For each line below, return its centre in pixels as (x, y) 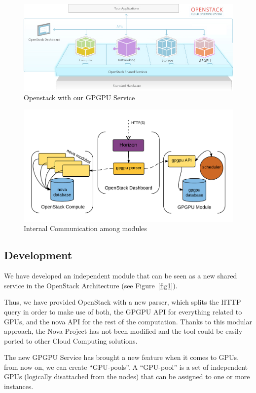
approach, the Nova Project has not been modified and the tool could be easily (123, 331)
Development (38, 255)
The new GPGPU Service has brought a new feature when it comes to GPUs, (122, 357)
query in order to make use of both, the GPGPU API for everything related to (123, 311)
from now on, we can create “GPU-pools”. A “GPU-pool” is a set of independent (126, 367)
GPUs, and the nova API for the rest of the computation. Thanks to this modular (128, 321)
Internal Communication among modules (85, 228)
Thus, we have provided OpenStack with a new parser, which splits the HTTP (123, 302)
